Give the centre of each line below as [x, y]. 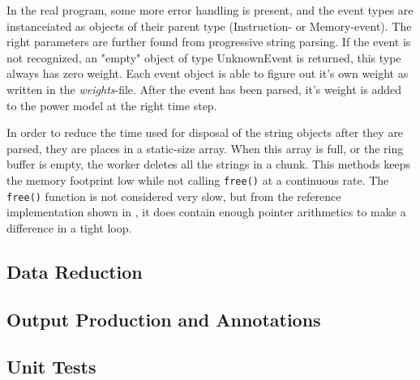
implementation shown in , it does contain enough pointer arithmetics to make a [206, 212]
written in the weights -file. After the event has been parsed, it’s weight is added [204, 89]
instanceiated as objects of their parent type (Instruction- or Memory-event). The [209, 26]
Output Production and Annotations [164, 319]
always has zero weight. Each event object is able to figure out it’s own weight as [208, 73]
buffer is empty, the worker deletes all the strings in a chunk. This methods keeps [209, 164]
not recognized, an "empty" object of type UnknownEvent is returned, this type [204, 57]
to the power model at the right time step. [112, 105]
